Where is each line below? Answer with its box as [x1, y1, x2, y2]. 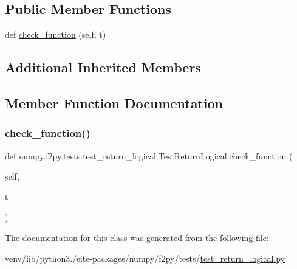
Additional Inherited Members [5, 58, 201, 77]
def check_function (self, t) [5, 28, 106, 41]
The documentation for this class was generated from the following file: [5, 231, 269, 243]
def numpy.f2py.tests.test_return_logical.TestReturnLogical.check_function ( [5, 149, 293, 162]
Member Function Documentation [5, 93, 224, 112]
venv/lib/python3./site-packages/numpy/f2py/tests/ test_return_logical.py [5, 251, 285, 264]
